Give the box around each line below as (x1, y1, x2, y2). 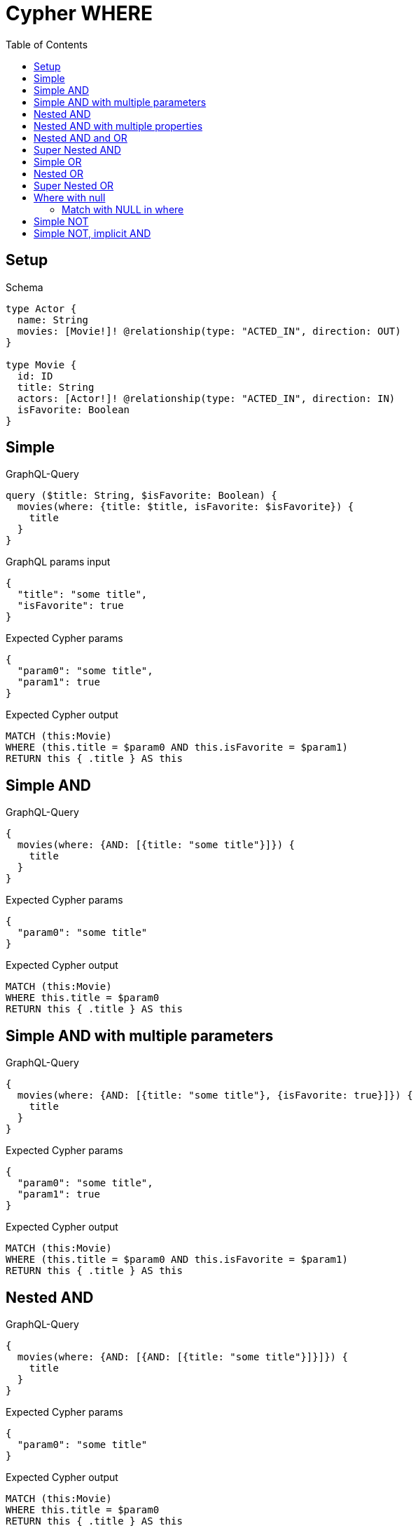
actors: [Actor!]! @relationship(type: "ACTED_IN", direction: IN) (17, 392, 396, 404)
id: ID (17, 370, 53, 382)
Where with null (34, 191, 106, 203)
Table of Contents (6, 38, 88, 51)
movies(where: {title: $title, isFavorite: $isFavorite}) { (17, 501, 354, 513)
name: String (17, 314, 89, 326)
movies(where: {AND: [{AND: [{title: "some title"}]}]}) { (17, 1351, 348, 1362)
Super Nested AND (34, 143, 121, 156)
